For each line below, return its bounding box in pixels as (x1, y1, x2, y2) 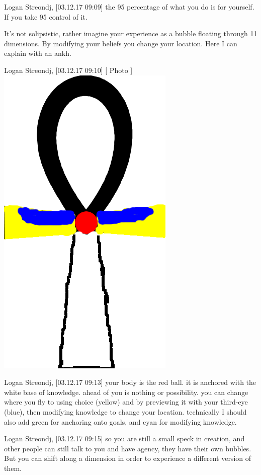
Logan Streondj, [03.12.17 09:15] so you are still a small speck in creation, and (4, 433, 245, 444)
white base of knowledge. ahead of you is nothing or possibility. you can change (4, 386, 248, 397)
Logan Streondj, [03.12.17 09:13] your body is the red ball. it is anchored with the (4, 377, 256, 387)
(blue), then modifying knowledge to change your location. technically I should (4, 406, 247, 417)
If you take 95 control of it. (4, 11, 88, 22)
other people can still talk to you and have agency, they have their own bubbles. (4, 443, 251, 453)
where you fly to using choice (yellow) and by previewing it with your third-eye (4, 397, 248, 407)
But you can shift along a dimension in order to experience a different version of (4, 453, 251, 463)
